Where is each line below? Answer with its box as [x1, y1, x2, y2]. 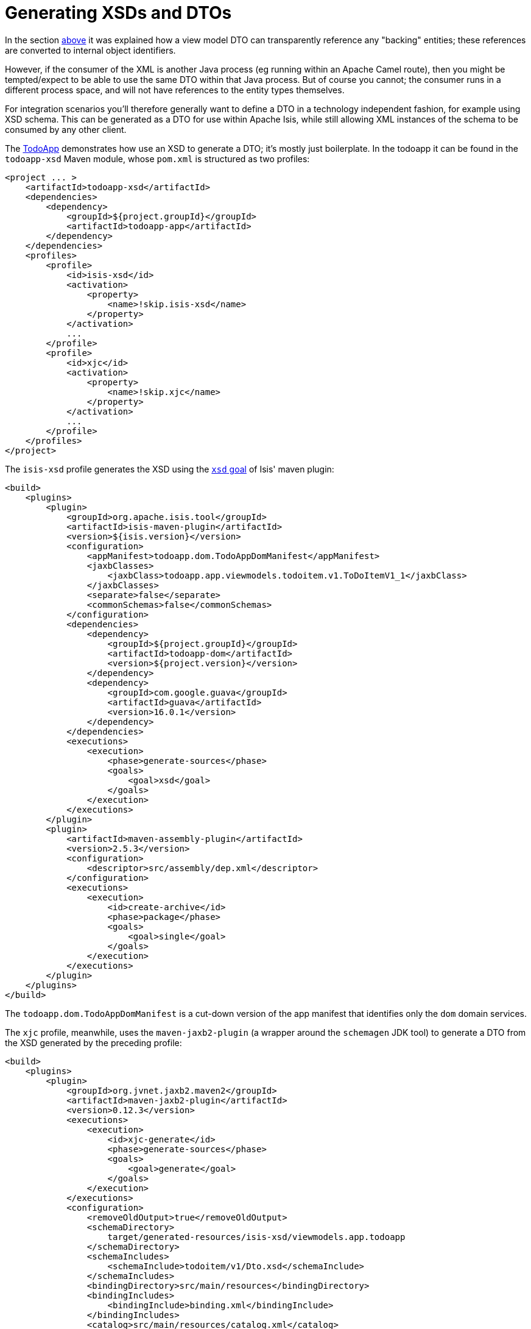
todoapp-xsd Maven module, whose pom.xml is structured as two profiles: [5, 153, 310, 164]
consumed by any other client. [5, 124, 127, 135]
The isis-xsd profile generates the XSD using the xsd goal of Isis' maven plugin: [5, 463, 334, 474]
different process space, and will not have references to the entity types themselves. [5, 84, 345, 95]
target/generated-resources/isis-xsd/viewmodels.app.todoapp [107, 1231, 406, 1242]
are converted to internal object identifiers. [5, 45, 176, 55]
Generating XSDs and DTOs [5, 2, 232, 23]
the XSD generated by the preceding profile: [5, 1037, 182, 1048]
